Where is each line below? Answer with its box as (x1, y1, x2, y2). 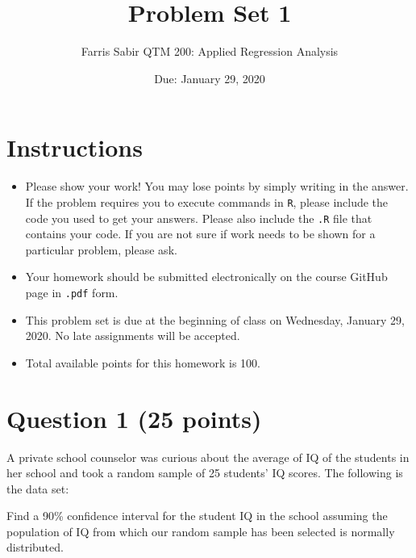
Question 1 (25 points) (6, 401, 262, 434)
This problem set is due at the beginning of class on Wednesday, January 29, (25, 311, 405, 328)
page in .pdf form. (25, 283, 119, 300)
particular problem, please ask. (25, 241, 177, 258)
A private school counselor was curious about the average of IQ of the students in (6, 448, 410, 465)
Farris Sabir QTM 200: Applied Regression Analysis (81, 43, 339, 60)
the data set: (6, 480, 69, 497)
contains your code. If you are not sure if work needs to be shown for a (25, 225, 376, 242)
